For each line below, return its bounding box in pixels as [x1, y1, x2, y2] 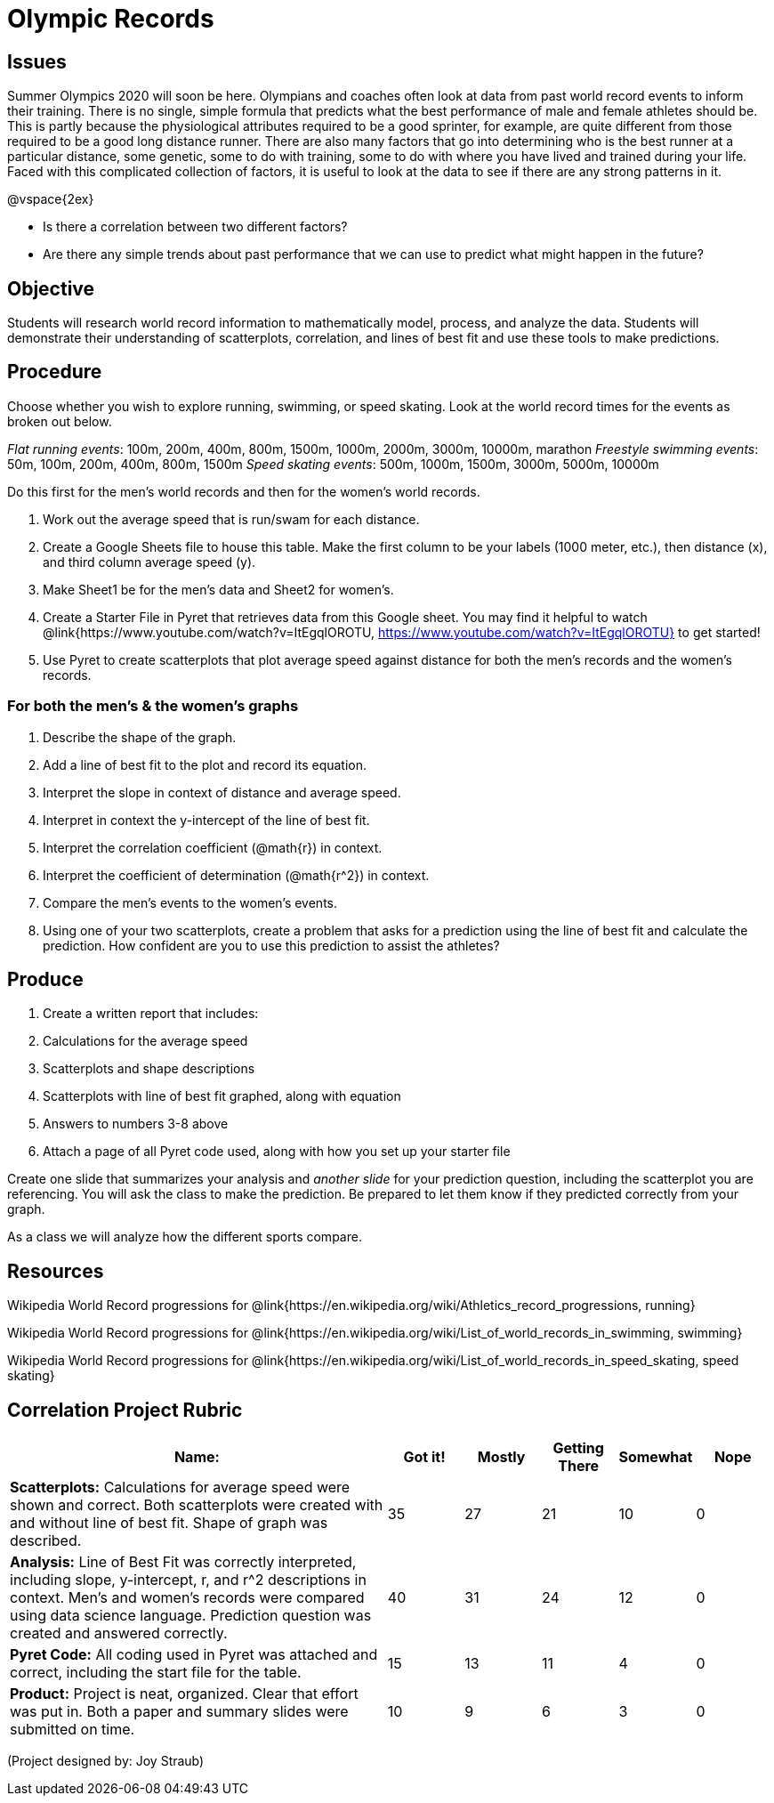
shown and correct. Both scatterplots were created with [10, 1496, 383, 1515]
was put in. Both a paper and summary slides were [10, 1702, 349, 1721]
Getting [552, 1439, 604, 1458]
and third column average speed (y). [43, 554, 256, 570]
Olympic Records [7, 4, 214, 34]
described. [10, 1532, 82, 1550]
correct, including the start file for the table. [10, 1663, 302, 1682]
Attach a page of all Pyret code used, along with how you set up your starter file [43, 1144, 511, 1160]
